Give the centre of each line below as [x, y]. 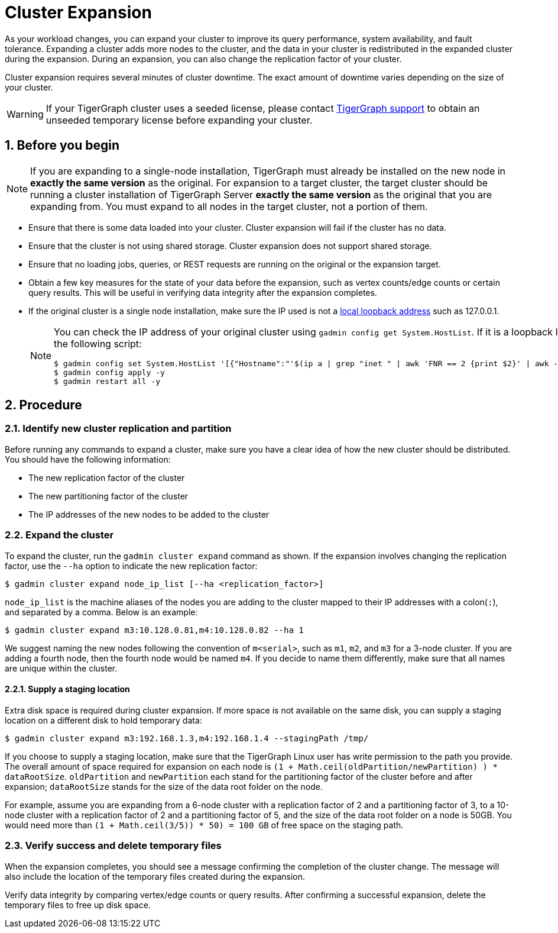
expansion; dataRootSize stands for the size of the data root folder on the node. [164, 786]
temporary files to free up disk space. [78, 905]
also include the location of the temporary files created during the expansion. [155, 876]
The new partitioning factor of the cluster [108, 496]
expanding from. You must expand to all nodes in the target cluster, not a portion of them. [229, 206]
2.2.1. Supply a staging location [67, 689]
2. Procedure [43, 405]
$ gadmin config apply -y [109, 372]
